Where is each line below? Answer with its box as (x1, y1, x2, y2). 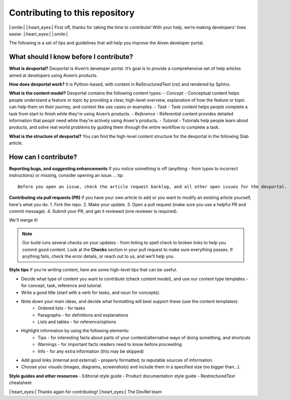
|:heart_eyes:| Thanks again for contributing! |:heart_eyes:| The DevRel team (9, 389, 162, 395)
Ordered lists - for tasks (37, 305, 85, 311)
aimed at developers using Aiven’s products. (9, 72, 98, 78)
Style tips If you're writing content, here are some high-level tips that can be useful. (9, 267, 178, 273)
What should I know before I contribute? (9, 53, 133, 61)
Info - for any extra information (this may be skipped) (37, 348, 144, 354)
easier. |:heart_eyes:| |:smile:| (9, 31, 68, 37)
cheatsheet (9, 380, 32, 386)
